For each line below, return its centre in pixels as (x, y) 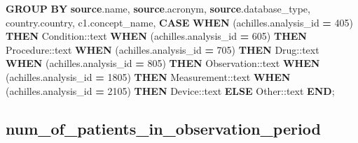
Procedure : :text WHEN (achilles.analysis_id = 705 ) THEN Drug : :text (163, 49)
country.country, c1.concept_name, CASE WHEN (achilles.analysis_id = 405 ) (180, 22)
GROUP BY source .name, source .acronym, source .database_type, (158, 8)
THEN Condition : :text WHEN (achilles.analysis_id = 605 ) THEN (156, 36)
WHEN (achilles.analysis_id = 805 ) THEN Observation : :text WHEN (163, 63)
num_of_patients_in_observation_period (163, 128)
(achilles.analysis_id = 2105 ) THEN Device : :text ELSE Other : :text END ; (170, 90)
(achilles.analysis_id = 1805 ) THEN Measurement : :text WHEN (148, 76)
